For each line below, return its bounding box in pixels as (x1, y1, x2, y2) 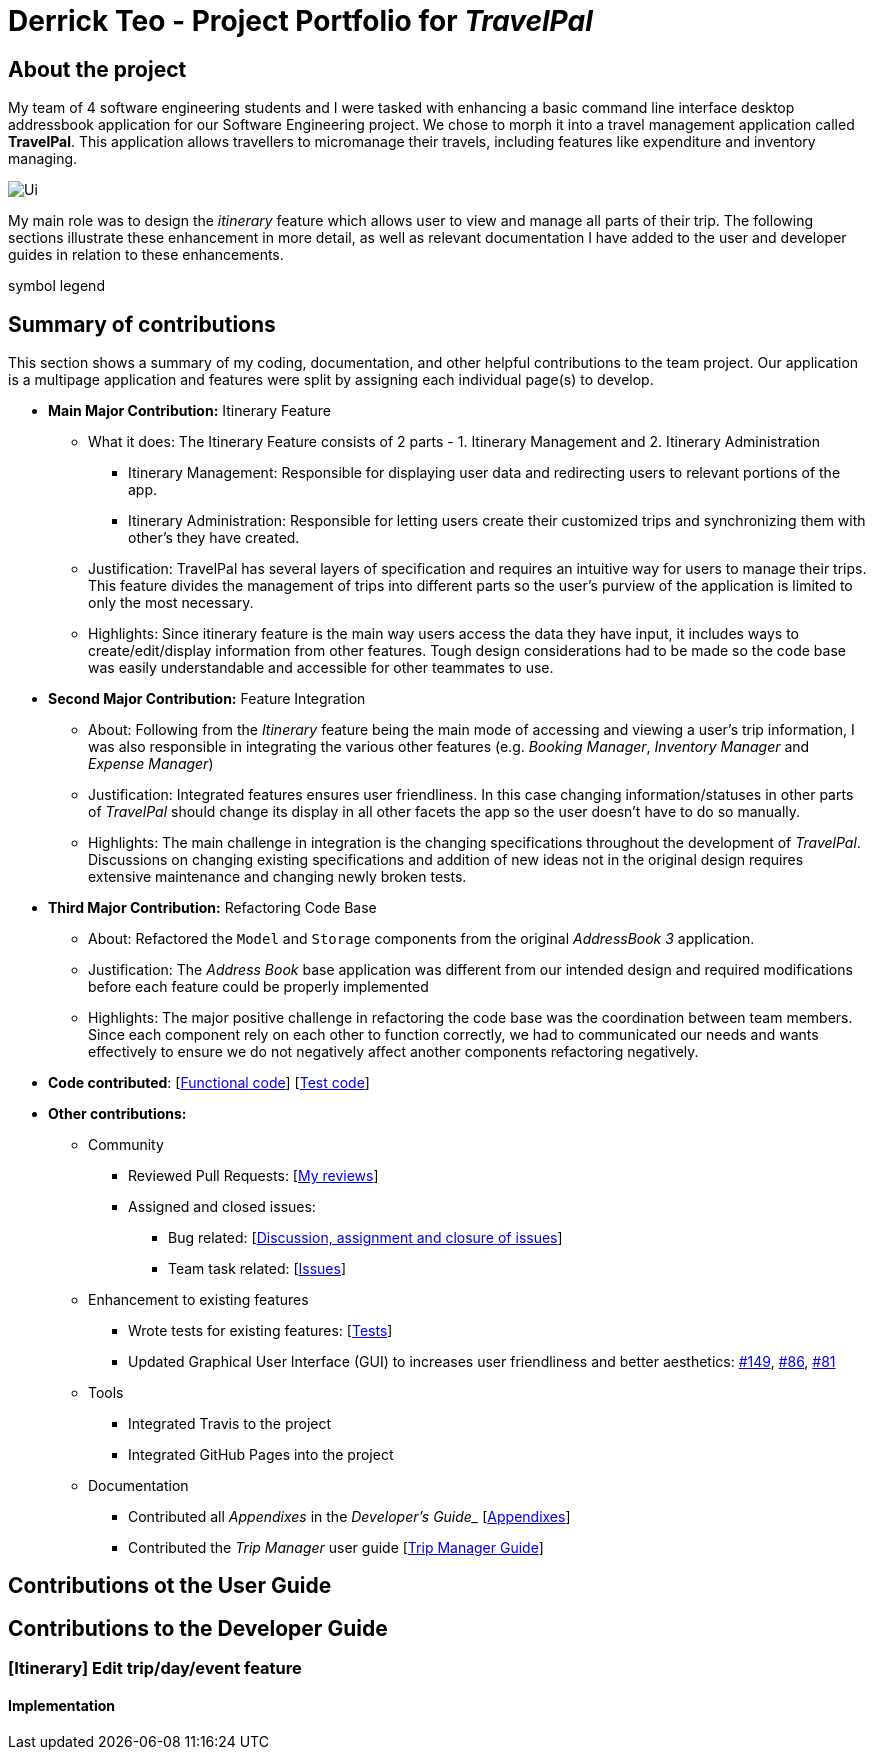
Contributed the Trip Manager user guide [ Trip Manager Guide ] (128, 1539, 544, 1557)
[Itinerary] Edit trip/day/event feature (8, 1658, 302, 1679)
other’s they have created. (128, 529, 300, 547)
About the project (8, 56, 187, 82)
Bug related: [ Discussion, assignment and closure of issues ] (168, 1229, 563, 1247)
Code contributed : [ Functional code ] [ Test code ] (48, 1074, 370, 1092)
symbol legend (8, 277, 105, 295)
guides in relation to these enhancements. (8, 246, 284, 264)
